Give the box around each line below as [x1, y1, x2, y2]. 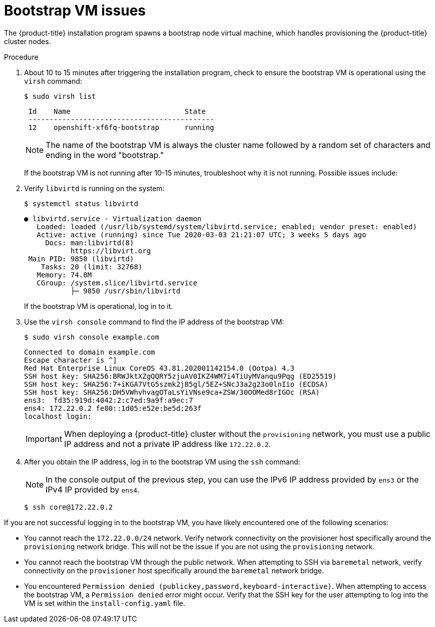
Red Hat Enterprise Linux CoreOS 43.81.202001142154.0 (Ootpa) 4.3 [24, 364, 295, 372]
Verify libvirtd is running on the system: [24, 184, 165, 193]
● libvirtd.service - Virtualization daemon [24, 214, 202, 223]
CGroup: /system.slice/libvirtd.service [37, 278, 197, 287]
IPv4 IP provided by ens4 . [46, 484, 140, 495]
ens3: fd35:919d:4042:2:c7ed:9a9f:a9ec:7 [24, 396, 193, 404]
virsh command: [24, 76, 82, 85]
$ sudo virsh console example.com [24, 333, 159, 341]
